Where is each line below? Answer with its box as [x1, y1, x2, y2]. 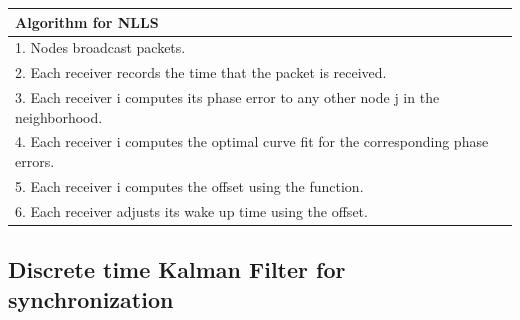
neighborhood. [15, 106, 103, 127]
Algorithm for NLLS [15, 11, 159, 32]
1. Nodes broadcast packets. [15, 37, 186, 58]
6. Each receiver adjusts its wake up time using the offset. [15, 200, 368, 221]
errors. [15, 151, 55, 172]
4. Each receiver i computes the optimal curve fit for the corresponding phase [15, 131, 489, 152]
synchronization [8, 283, 174, 314]
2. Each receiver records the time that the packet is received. [15, 62, 387, 83]
